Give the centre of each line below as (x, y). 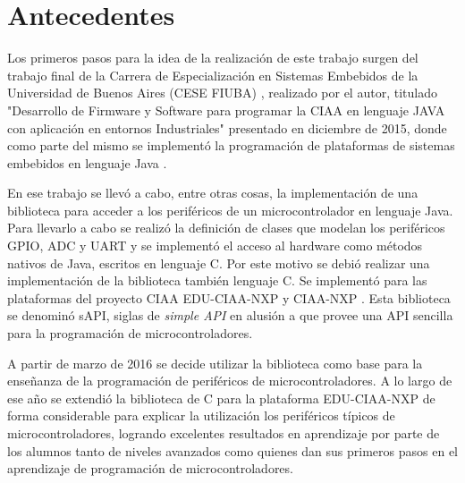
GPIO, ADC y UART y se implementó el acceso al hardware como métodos (215, 246)
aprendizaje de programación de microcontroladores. (150, 468)
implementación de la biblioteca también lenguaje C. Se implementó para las (217, 280)
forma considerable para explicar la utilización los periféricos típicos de (201, 415)
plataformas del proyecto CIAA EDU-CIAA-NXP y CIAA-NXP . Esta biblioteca (229, 297)
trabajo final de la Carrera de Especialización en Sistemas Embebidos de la (213, 75)
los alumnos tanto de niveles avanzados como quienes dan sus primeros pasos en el (232, 450)
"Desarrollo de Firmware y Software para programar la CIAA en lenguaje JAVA (226, 110)
